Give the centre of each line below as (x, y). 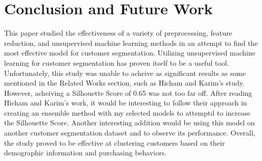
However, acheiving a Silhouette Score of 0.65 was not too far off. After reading (128, 92)
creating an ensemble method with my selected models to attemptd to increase (127, 112)
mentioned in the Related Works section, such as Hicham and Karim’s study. (124, 83)
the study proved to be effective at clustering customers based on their (115, 142)
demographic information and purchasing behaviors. (86, 153)
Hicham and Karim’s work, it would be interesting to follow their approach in (126, 103)
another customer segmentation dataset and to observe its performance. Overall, (130, 133)
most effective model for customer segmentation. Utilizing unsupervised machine (130, 53)
